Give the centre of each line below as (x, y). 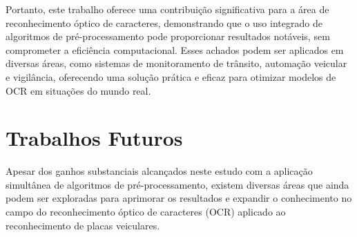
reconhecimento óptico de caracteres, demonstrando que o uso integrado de (164, 22)
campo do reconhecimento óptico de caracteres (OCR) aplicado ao (146, 212)
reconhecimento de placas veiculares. (83, 225)
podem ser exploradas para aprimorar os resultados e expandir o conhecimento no (179, 198)
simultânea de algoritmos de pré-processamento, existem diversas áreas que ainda (177, 184)
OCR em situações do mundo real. (78, 90)
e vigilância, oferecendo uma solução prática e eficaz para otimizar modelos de (171, 76)
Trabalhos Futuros (94, 138)
